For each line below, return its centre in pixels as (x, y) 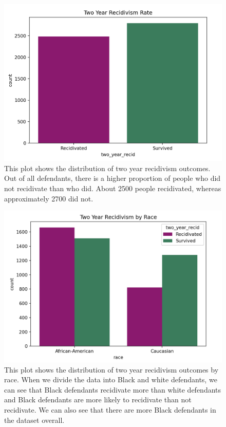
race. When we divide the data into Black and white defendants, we (111, 379)
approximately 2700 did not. (49, 198)
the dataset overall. (34, 420)
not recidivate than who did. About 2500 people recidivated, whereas (113, 188)
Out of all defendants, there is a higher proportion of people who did (112, 178)
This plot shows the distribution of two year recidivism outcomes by (111, 369)
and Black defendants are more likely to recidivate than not (98, 400)
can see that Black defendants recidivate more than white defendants (113, 389)
